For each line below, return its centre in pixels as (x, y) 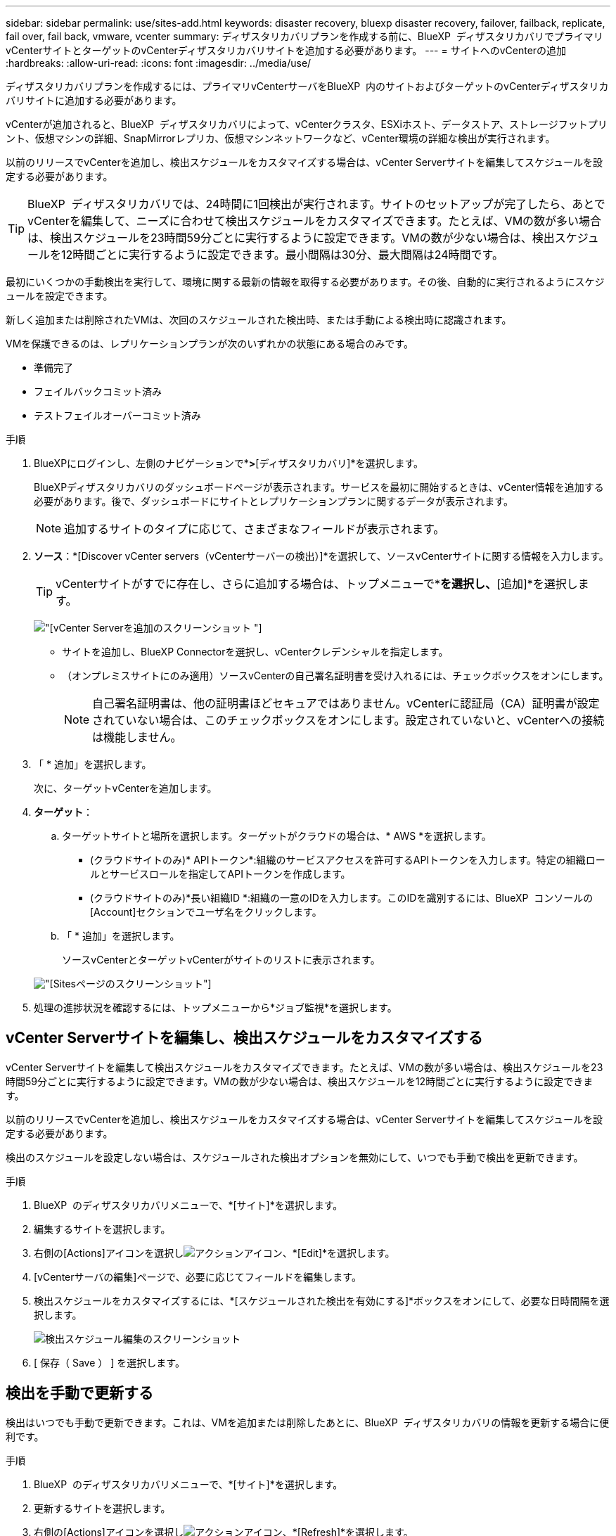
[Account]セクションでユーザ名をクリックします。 (206, 912)
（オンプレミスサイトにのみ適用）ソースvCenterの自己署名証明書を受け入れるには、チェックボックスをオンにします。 (335, 676)
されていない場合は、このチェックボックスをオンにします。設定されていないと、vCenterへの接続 (348, 720)
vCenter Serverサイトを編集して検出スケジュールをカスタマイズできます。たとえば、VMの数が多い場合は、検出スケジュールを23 (304, 1067)
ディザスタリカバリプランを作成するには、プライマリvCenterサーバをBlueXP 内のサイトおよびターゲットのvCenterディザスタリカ (307, 86)
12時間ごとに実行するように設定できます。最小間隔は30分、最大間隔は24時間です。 (282, 255)
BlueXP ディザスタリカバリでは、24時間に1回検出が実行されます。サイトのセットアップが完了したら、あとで (316, 204)
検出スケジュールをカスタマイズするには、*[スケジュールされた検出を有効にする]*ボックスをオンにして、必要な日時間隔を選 (322, 1300)
